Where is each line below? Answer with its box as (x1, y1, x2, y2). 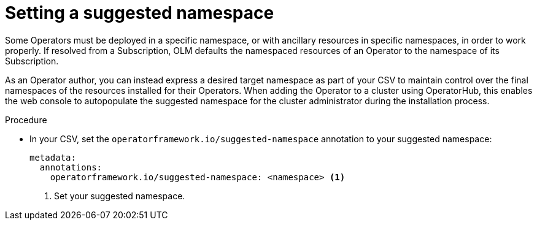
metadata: (29, 152, 76, 162)
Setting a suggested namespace (5, 2, 274, 23)
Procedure (5, 114, 47, 125)
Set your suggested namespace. (54, 190, 185, 201)
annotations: (39, 162, 102, 172)
